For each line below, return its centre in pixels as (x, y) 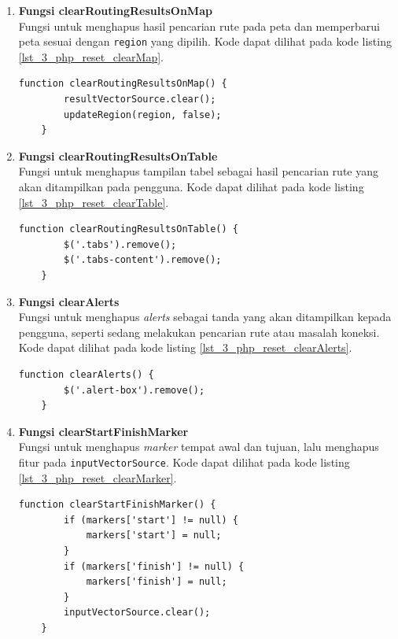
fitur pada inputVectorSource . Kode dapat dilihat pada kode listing (184, 462)
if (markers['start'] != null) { (151, 520)
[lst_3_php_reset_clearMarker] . (98, 477)
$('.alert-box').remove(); (135, 390)
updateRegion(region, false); (143, 115)
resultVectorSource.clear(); (140, 100)
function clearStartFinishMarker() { (117, 505)
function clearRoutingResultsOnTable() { (128, 229)
